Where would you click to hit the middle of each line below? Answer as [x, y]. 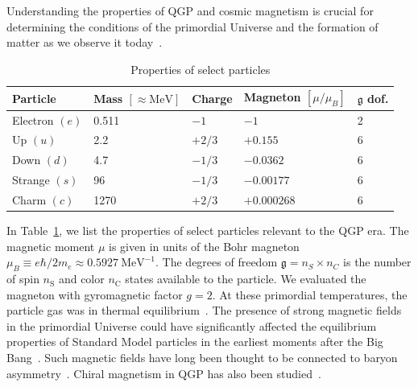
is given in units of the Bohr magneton [204, 246]
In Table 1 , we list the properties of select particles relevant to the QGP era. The [208, 231]
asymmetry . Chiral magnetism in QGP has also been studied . [164, 373]
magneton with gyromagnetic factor [95, 294]
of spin [23, 279]
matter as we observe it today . [85, 42]
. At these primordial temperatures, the [310, 294]
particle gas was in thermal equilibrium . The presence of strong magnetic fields [204, 310]
